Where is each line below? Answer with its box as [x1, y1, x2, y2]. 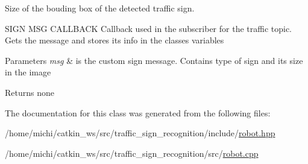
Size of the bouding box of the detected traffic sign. [5, 2, 195, 14]
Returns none [5, 86, 54, 98]
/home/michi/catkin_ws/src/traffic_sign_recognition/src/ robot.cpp [5, 147, 259, 159]
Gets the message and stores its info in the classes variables [5, 34, 224, 46]
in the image [5, 66, 51, 78]
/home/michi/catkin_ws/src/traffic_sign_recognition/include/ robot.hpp [5, 127, 275, 139]
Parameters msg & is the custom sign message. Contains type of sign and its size [5, 54, 303, 66]
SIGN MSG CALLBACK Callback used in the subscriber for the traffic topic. [5, 22, 292, 34]
